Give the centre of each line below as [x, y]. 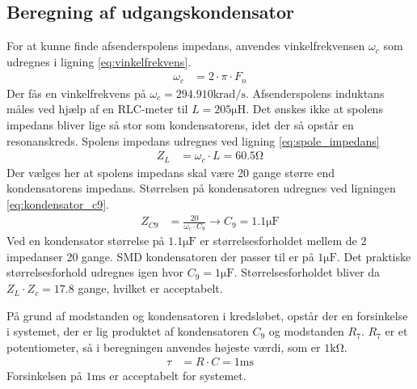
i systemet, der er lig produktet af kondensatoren [128, 331]
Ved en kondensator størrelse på [86, 241]
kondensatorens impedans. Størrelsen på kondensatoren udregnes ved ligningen [201, 188]
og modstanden [306, 331]
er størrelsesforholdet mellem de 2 [283, 241]
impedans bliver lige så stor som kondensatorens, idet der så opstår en [180, 125]
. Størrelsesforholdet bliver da [307, 272]
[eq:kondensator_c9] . [58, 203]
